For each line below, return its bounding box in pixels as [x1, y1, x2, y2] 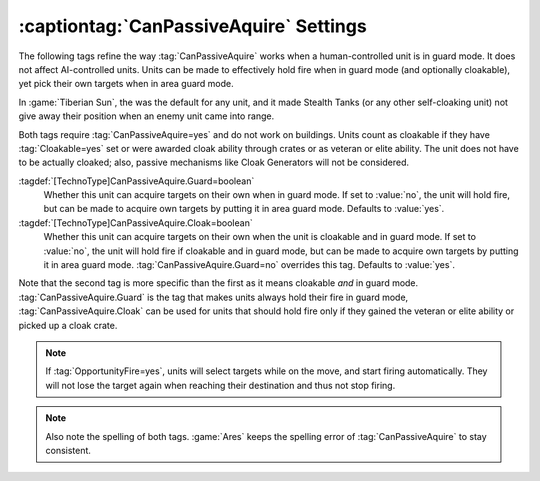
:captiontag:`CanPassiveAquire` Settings [18, 15, 367, 37]
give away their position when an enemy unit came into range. [18, 110, 275, 122]
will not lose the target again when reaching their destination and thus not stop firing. [45, 379, 396, 391]
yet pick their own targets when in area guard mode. [18, 78, 234, 90]
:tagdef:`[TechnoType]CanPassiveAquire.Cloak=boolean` [18, 216, 254, 229]
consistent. [45, 444, 92, 456]
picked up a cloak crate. [18, 319, 118, 331]
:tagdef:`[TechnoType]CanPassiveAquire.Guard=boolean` [18, 175, 255, 187]
